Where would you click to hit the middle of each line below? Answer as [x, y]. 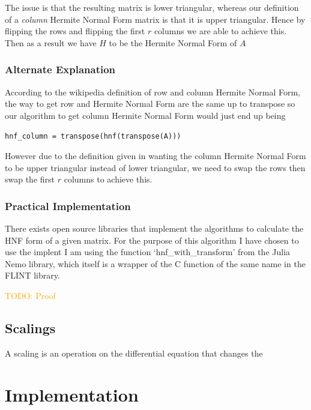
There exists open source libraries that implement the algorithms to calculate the [154, 228]
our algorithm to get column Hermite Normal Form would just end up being [145, 115]
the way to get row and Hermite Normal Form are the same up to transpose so [150, 104]
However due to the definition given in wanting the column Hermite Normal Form [155, 156]
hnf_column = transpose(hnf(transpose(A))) [93, 137]
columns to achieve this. [108, 179]
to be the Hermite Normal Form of [173, 42]
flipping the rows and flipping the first [75, 31]
